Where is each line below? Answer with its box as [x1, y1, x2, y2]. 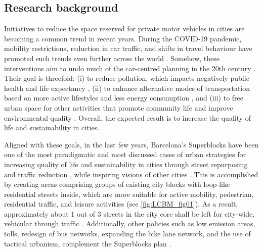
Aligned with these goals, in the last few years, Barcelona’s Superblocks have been [4, 139, 259, 149]
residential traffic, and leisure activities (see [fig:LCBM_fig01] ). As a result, [4, 198, 238, 209]
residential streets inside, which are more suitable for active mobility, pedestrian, [4, 188, 254, 199]
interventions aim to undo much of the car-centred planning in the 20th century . [4, 63, 256, 73]
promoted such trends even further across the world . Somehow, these [4, 53, 220, 63]
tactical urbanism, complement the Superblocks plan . [4, 238, 171, 248]
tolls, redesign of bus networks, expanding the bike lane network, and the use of [4, 228, 251, 239]
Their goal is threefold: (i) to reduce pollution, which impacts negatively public [4, 73, 249, 83]
